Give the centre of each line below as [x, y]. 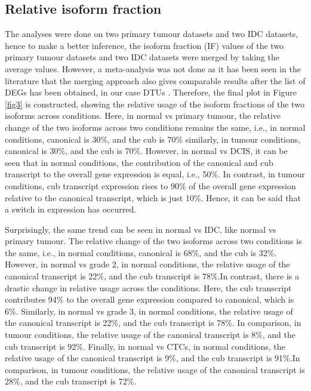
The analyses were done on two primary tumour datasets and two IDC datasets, [152, 34]
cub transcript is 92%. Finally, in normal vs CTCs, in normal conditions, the [145, 346]
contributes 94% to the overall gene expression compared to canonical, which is [150, 299]
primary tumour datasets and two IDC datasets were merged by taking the [142, 57]
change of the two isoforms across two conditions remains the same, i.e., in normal [155, 127]
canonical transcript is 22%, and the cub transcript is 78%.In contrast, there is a [152, 276]
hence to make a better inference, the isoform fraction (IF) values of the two [144, 45]
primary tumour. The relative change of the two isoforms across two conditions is [153, 241]
